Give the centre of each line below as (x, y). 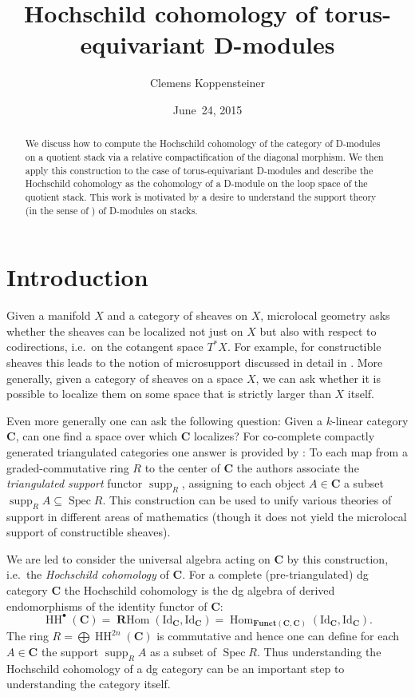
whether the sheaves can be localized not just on (125, 331)
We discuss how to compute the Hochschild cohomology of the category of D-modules (203, 143)
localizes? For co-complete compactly (284, 436)
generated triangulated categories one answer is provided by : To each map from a (207, 451)
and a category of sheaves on (177, 315)
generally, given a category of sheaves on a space (125, 378)
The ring (28, 636)
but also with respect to (318, 331)
